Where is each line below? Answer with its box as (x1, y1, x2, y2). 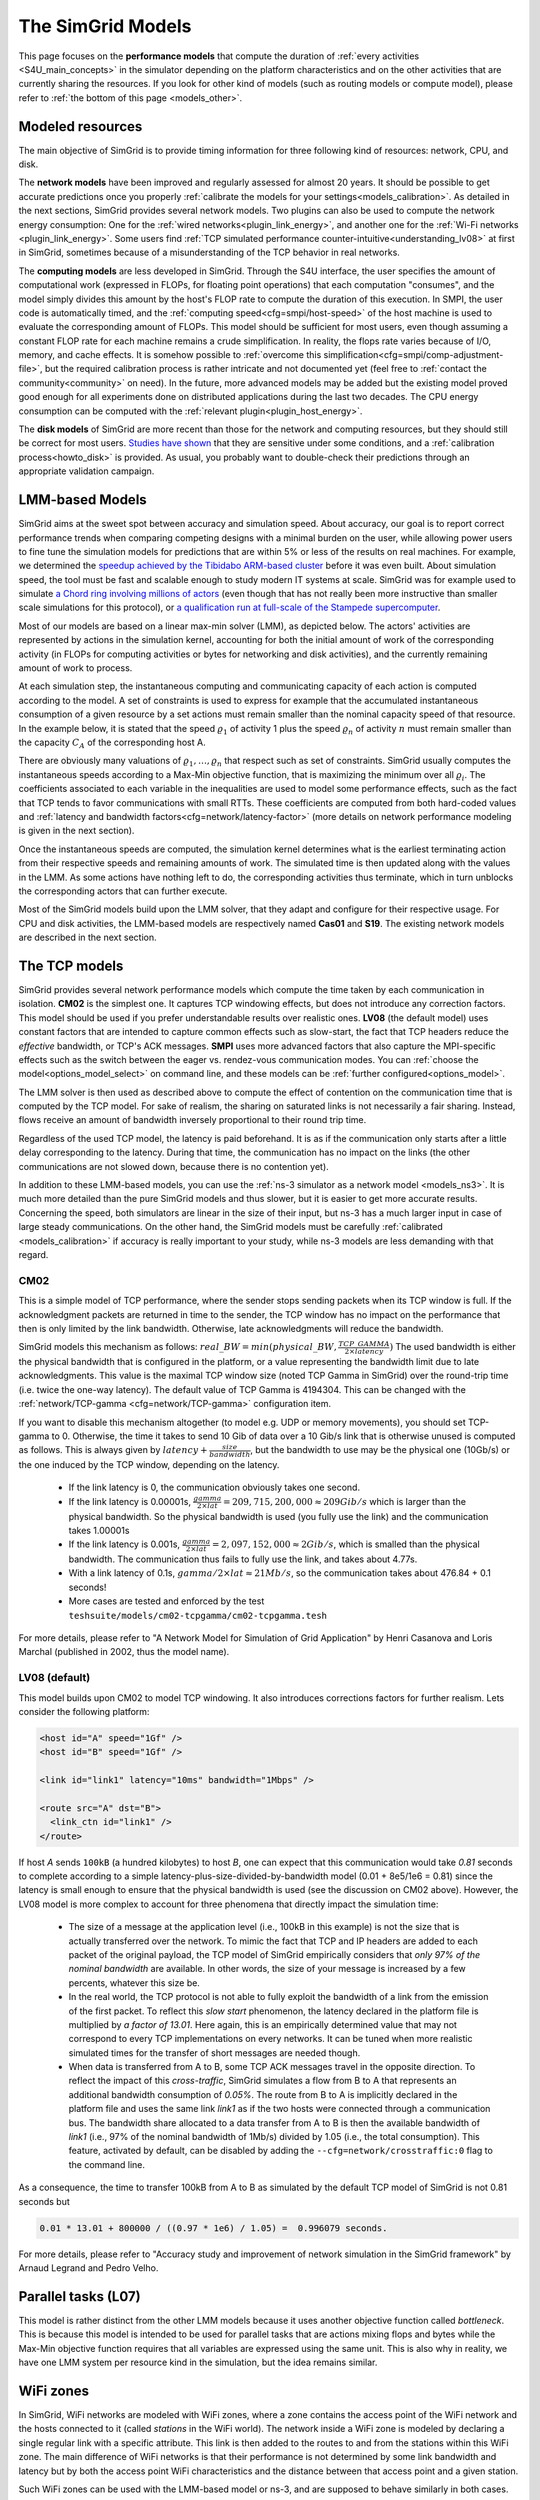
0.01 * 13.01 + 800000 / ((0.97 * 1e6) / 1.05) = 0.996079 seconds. (39, 2222, 388, 2234)
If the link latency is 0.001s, (68, 1538, 180, 1550)
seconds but (18, 2195, 70, 2207)
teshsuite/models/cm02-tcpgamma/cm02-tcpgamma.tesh (68, 1610, 328, 1621)
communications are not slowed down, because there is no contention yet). (18, 1160, 329, 1172)
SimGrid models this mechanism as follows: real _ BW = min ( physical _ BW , (18, 1341, 337, 1353)
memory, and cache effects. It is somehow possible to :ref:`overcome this (18, 349, 322, 361)
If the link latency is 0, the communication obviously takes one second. (68, 1481, 360, 1494)
